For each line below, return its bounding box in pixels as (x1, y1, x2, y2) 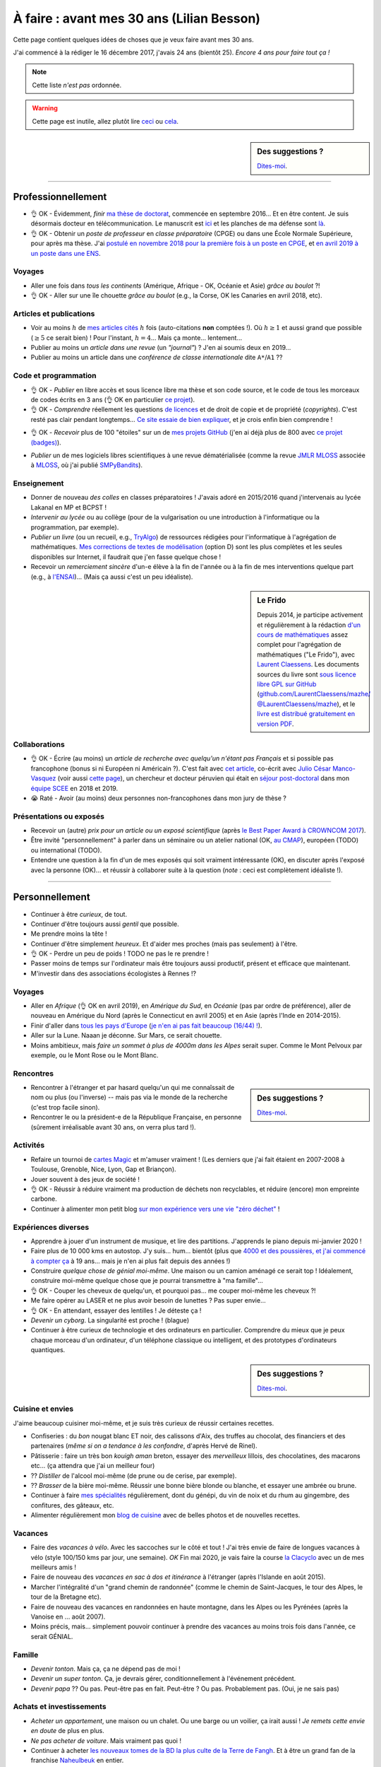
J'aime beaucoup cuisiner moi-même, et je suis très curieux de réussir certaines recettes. (13, 1419, 274, 1427)
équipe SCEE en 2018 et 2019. (30, 784, 119, 792)
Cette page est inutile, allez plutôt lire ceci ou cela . (32, 117, 179, 125)
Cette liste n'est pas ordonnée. (32, 81, 122, 89)
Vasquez (30, 774, 56, 782)
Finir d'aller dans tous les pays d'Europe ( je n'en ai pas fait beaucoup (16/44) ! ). (30, 1021, 262, 1030)
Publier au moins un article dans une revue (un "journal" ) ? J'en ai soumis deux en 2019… (30, 344, 291, 352)
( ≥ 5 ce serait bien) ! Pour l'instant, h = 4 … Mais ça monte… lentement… (30, 333, 243, 342)
